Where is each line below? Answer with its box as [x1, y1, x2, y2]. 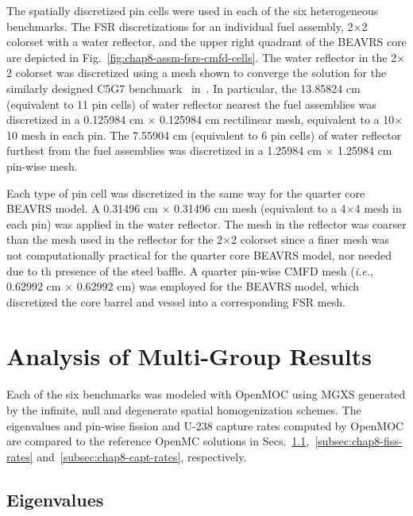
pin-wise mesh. [6, 157, 78, 174]
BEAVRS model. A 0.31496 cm [6, 200, 158, 217]
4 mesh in [354, 200, 402, 217]
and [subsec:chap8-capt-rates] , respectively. [37, 448, 247, 464]
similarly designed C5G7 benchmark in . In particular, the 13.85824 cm [6, 79, 361, 96]
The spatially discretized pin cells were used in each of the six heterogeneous [6, 2, 379, 18]
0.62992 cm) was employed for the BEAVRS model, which [76, 278, 360, 295]
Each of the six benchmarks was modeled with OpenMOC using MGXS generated [6, 386, 406, 402]
